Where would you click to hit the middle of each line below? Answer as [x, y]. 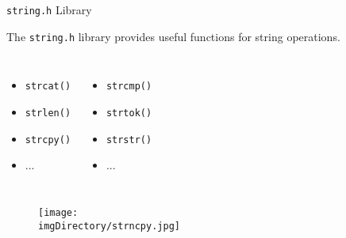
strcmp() [129, 87]
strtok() [129, 113]
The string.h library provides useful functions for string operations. [173, 36]
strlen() [48, 113]
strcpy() [48, 140]
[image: [58, 212]
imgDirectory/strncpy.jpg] [109, 226]
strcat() [48, 87]
